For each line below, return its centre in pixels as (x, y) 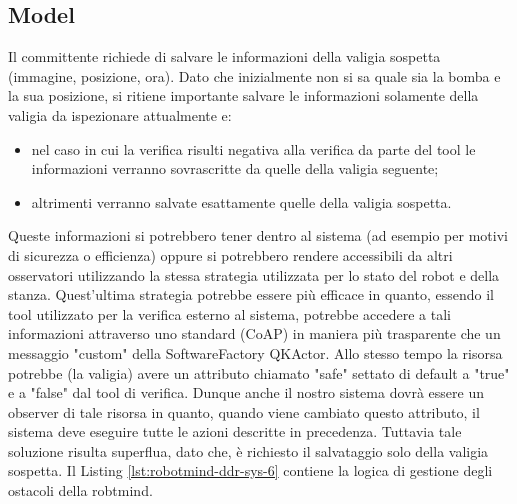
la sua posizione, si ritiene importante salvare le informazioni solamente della (243, 95)
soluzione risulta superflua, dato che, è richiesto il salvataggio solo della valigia (248, 450)
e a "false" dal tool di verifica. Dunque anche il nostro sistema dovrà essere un (246, 392)
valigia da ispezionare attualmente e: (120, 114)
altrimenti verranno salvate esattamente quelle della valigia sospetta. (241, 201)
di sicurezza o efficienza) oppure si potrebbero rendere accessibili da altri (230, 254)
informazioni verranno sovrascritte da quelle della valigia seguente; (235, 168)
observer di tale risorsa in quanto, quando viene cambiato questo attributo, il (244, 411)
